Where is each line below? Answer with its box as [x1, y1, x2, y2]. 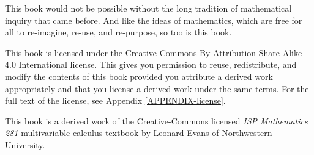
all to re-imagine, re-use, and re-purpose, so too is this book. [5, 26, 232, 38]
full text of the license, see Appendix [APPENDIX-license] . [5, 94, 226, 107]
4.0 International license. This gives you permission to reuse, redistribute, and [5, 58, 297, 71]
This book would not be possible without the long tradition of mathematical [5, 2, 292, 14]
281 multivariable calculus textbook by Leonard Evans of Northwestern [5, 126, 272, 139]
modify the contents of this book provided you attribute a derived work [5, 70, 273, 82]
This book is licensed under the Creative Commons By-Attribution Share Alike [5, 46, 302, 59]
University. [5, 138, 45, 151]
